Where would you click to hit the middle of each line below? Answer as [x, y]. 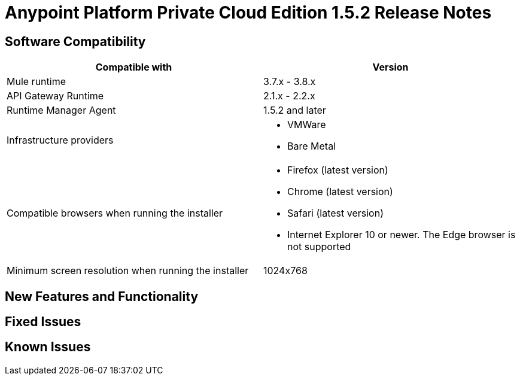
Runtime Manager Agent [61, 110]
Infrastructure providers [60, 140]
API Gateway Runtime [55, 96]
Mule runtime [37, 82]
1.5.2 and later [295, 110]
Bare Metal [311, 146]
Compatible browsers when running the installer [115, 213]
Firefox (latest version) [338, 170]
